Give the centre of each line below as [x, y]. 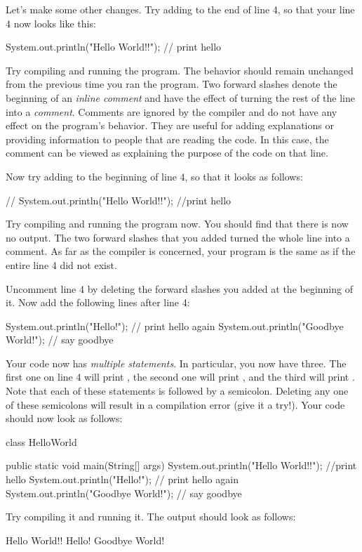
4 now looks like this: [51, 23]
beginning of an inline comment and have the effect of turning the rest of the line [180, 97]
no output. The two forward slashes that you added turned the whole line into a [178, 237]
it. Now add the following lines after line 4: [98, 302]
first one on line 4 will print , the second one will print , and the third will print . [180, 377]
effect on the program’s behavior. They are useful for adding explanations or [170, 125]
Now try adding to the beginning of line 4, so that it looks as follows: [154, 176]
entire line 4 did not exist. [61, 264]
